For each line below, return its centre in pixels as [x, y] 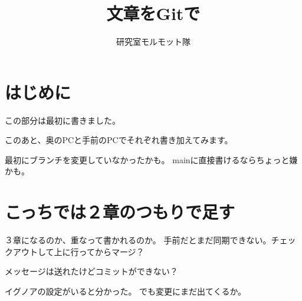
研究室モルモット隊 [153, 42]
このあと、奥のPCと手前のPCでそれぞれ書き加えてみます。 [119, 140]
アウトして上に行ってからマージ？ [78, 251]
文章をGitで [153, 13]
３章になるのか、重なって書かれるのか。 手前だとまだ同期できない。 [138, 240]
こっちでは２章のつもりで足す [120, 212]
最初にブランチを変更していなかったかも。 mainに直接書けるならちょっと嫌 [151, 159]
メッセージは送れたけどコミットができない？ [91, 271]
